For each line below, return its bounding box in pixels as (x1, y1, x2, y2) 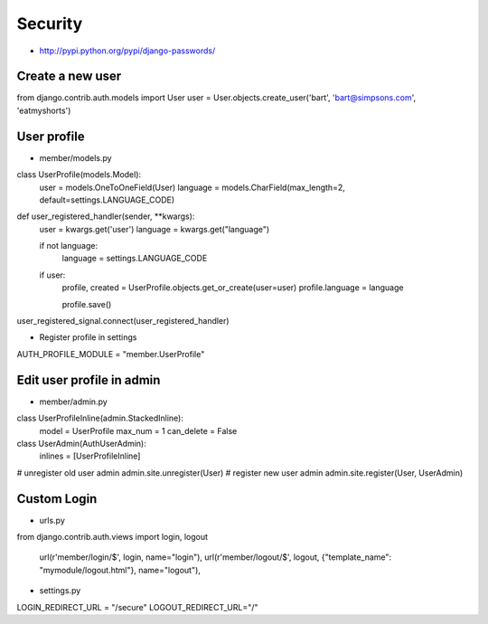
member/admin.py (39, 396, 108, 407)
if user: (39, 269, 66, 280)
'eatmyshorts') (16, 105, 71, 116)
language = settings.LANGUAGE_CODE (61, 253, 208, 264)
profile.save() (61, 298, 112, 309)
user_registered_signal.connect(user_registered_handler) (16, 316, 230, 326)
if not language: (39, 241, 99, 251)
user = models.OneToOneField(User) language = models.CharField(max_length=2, (39, 182, 345, 193)
